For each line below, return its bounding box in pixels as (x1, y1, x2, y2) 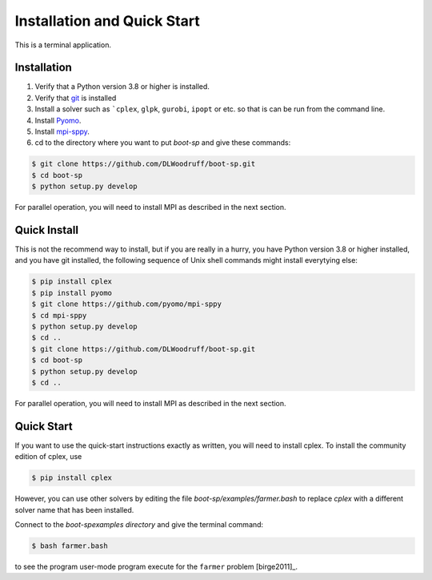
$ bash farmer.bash (31, 541, 108, 550)
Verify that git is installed (34, 93, 117, 103)
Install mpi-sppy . (34, 127, 90, 136)
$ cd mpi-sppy (31, 311, 87, 320)
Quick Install (14, 223, 79, 236)
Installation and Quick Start (14, 12, 200, 30)
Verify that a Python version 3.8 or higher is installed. (34, 82, 210, 91)
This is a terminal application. (14, 40, 112, 50)
